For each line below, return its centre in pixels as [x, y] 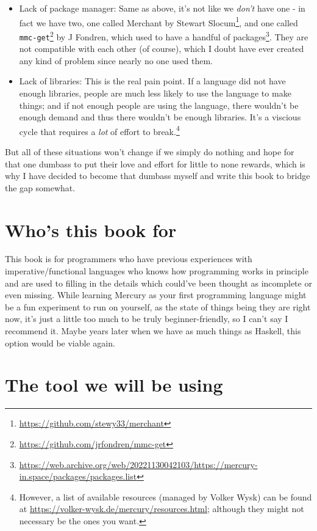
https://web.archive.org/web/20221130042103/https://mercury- [138, 464]
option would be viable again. [60, 342]
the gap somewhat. [40, 187]
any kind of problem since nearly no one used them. [116, 60]
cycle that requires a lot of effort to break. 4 [99, 130]
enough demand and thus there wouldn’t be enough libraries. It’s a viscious [160, 117]
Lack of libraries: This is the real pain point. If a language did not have [152, 81]
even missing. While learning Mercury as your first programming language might [156, 295]
